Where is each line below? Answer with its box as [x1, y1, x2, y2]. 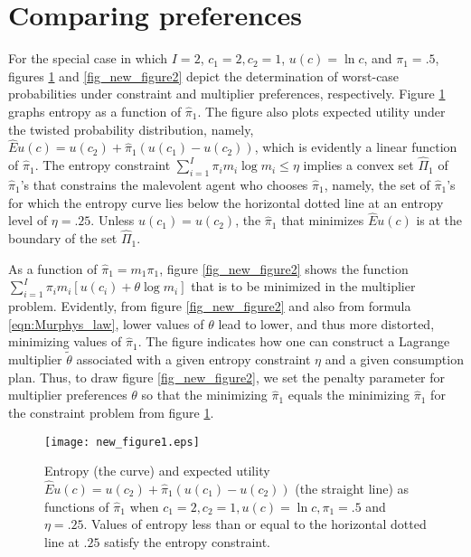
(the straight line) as [295, 478, 410, 497]
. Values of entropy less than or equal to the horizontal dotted [83, 515, 427, 533]
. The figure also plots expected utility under [197, 101, 446, 120]
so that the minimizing [141, 385, 268, 404]
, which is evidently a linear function [254, 137, 457, 156]
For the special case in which [8, 49, 168, 68]
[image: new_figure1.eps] [44, 435, 200, 448]
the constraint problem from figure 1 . [8, 402, 214, 421]
